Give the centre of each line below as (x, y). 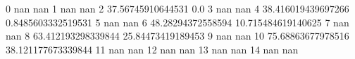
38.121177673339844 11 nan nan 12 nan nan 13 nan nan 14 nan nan (152, 49)
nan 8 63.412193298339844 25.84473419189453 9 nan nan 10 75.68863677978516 (177, 36)
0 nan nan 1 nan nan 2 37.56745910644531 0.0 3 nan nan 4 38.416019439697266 (177, 8)
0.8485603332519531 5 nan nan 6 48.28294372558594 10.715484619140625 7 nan (177, 22)
